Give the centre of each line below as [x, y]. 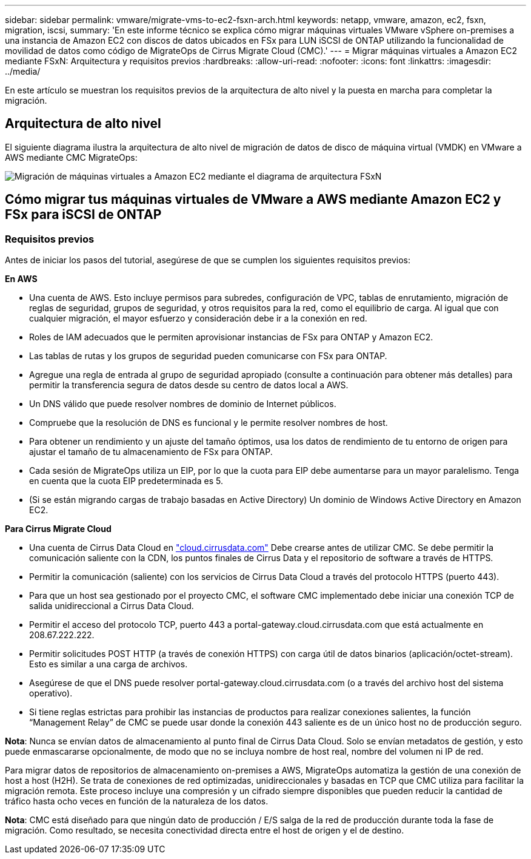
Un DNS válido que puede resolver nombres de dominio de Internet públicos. [183, 404]
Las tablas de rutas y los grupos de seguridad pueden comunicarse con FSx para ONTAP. [208, 356]
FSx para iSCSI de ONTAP [83, 215]
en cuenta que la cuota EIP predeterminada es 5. [126, 481]
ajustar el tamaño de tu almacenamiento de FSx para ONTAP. [151, 452]
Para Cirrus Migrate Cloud [58, 529]
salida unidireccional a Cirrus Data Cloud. [112, 606]
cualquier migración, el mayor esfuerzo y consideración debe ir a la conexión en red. [198, 318]
